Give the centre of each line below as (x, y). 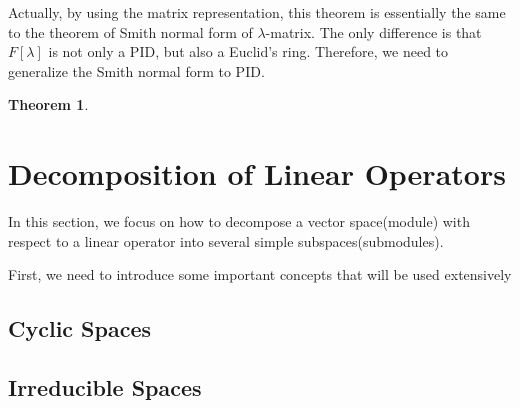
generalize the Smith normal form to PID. (136, 70)
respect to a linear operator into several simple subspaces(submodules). (226, 240)
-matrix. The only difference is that (373, 31)
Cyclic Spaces (80, 328)
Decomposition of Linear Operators (257, 173)
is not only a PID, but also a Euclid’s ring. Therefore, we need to (248, 51)
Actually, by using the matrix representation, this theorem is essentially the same (257, 12)
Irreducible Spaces (105, 387)
